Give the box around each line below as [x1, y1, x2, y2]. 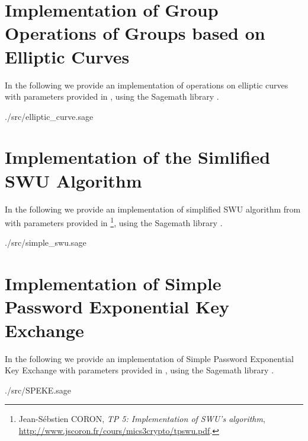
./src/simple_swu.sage [5, 236, 86, 249]
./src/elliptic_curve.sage [5, 110, 94, 122]
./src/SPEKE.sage [5, 383, 72, 396]
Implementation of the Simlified [5, 145, 271, 169]
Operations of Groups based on [5, 21, 265, 45]
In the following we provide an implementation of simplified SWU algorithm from [5, 202, 301, 215]
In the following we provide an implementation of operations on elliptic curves [5, 78, 288, 91]
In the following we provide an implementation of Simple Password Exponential [5, 352, 294, 364]
